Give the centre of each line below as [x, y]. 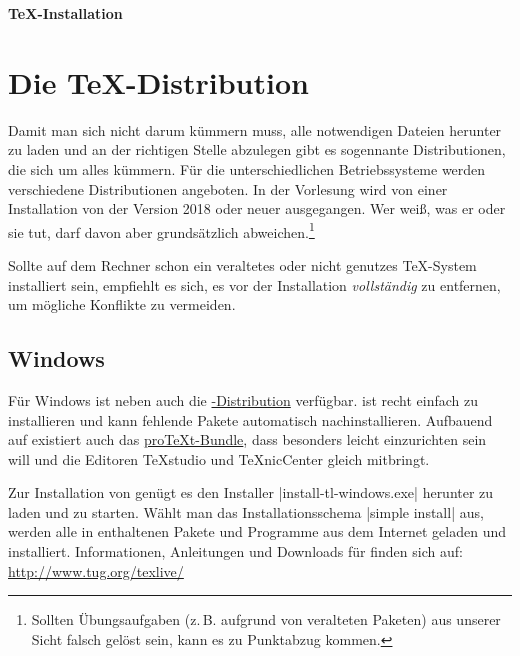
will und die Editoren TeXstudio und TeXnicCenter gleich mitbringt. [219, 458]
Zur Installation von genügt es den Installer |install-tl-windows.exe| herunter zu [251, 492]
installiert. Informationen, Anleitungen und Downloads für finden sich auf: [235, 551]
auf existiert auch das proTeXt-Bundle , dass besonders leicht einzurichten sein [247, 439]
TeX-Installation [65, 13]
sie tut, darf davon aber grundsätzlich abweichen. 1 [161, 230]
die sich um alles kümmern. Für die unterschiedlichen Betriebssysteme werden [247, 168]
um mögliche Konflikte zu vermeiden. [122, 304]
